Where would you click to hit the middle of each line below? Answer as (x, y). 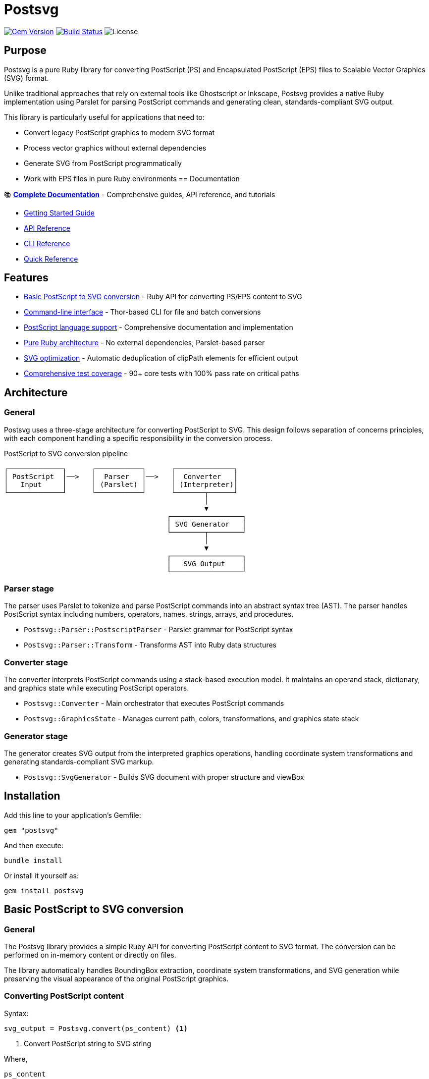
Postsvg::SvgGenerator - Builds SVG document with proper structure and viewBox (164, 777)
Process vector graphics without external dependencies (115, 148)
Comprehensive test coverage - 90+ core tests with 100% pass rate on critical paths (161, 374)
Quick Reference (51, 259)
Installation (32, 796)
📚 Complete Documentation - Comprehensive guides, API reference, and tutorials (140, 194)
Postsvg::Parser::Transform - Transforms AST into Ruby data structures (150, 645)
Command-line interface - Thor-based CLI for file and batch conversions (142, 312)
